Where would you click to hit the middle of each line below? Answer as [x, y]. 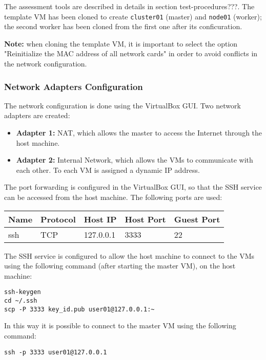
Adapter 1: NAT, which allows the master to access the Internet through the [139, 133]
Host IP [100, 219]
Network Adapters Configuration [74, 86]
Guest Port [197, 219]
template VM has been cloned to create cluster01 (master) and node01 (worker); [133, 16]
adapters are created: [37, 115]
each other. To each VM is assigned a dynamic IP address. [108, 170]
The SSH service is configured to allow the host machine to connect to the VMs [129, 255]
